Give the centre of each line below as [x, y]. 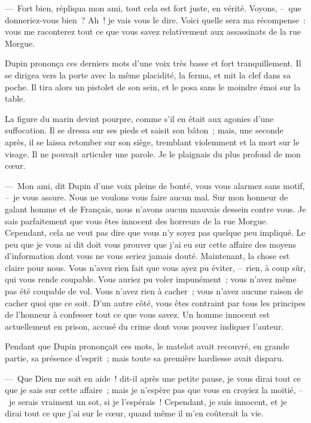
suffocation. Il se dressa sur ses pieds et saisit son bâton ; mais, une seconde [144, 130]
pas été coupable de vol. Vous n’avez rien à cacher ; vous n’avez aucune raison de [154, 291]
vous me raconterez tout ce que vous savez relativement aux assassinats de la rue [153, 31]
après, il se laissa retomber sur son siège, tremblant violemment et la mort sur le [152, 141]
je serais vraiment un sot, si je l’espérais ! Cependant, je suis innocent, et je [148, 401]
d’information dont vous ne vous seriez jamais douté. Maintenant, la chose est [147, 256]
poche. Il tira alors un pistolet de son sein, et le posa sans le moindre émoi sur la [153, 86]
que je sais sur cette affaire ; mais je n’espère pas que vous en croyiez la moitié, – [154, 390]
